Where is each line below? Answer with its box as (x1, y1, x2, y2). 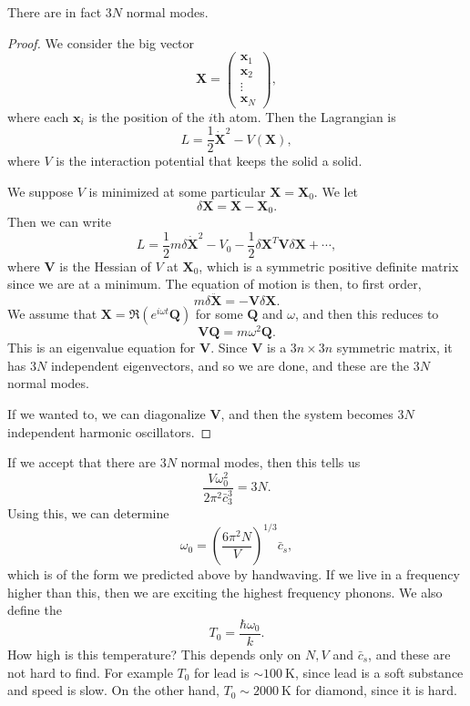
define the (7, 600, 62, 619)
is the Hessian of (59, 256, 151, 275)
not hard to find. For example (7, 662, 173, 681)
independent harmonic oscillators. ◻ (7, 422, 212, 441)
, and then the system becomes (220, 404, 393, 423)
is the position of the (88, 107, 205, 126)
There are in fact (7, 3, 102, 21)
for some (195, 304, 243, 323)
